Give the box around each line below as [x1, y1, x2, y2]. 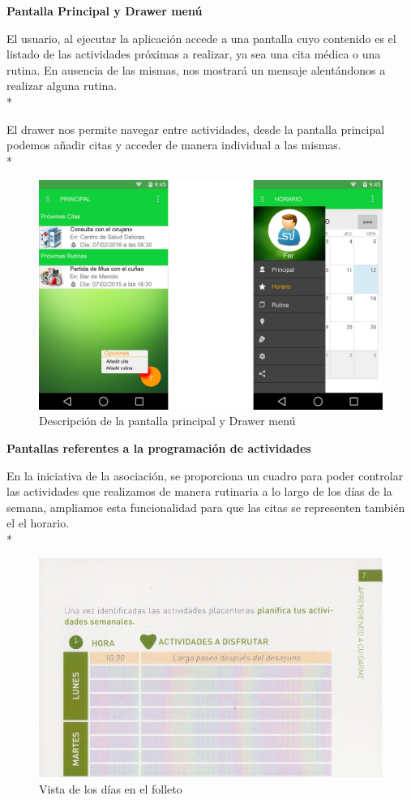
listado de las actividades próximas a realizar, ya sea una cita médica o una [6, 45, 381, 62]
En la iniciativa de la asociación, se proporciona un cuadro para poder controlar [6, 467, 404, 484]
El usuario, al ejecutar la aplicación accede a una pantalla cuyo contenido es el [6, 29, 396, 46]
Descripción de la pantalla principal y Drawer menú [39, 412, 296, 429]
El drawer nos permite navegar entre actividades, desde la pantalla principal [6, 120, 385, 137]
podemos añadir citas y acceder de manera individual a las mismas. [6, 136, 341, 153]
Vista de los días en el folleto [39, 780, 182, 797]
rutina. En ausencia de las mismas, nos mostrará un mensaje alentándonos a [6, 61, 386, 78]
